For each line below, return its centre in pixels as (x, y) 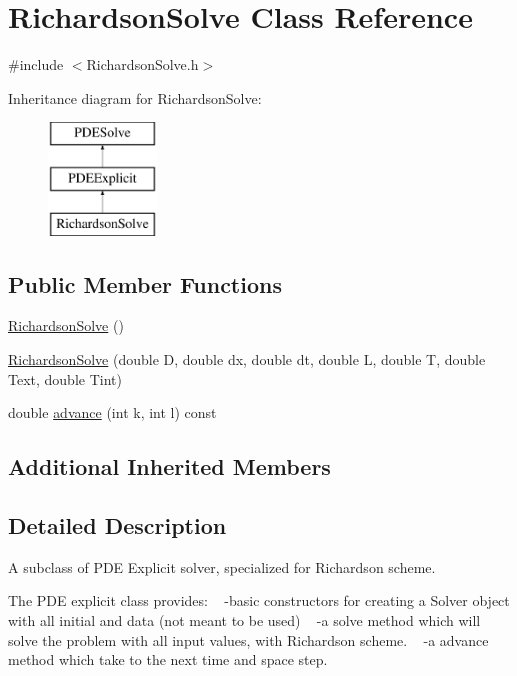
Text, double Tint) (65, 378)
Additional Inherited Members (169, 466)
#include (36, 64)
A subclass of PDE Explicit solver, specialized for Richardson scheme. (222, 566)
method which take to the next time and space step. (168, 659)
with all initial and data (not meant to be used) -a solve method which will (244, 620)
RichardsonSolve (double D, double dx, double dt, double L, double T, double (247, 359)
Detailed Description (117, 525)
